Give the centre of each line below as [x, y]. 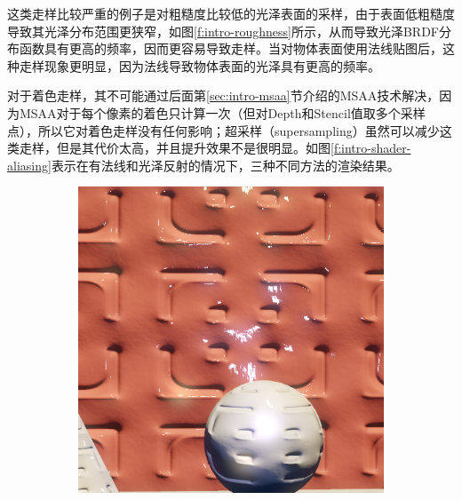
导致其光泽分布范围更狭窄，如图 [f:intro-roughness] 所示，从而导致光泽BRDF [223, 31]
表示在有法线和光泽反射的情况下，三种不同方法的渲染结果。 [225, 165]
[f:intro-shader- [371, 148]
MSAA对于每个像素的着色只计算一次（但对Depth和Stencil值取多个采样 [222, 112]
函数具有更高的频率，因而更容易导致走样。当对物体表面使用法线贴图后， [231, 48]
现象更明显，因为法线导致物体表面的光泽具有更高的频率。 [212, 65]
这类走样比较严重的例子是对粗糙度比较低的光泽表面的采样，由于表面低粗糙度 [231, 13]
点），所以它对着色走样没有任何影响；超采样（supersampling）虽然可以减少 [223, 130]
